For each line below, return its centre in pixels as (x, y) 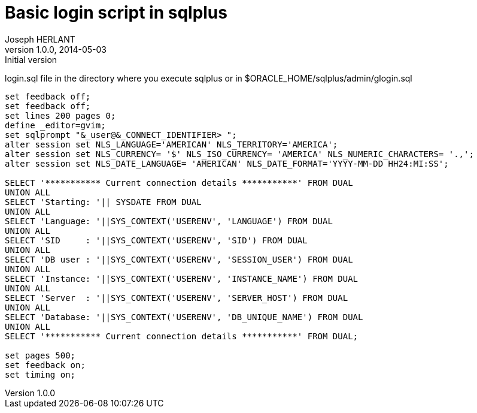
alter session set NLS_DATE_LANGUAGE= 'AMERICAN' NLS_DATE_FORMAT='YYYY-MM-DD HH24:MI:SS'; (227, 163)
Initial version (31, 59)
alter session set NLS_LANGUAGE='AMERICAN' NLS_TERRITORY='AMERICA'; (171, 144)
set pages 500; (40, 355)
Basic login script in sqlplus (116, 13)
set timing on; (40, 374)
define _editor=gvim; (55, 125)
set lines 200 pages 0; (60, 115)
